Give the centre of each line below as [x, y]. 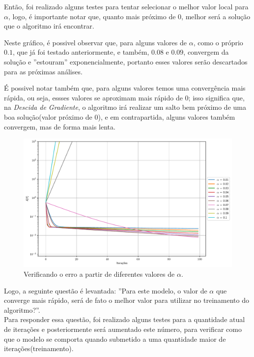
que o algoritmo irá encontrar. [49, 26]
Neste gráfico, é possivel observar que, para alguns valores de [96, 42]
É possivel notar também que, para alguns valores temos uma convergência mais [125, 88]
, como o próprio [218, 42]
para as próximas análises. [43, 71]
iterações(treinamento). [39, 348]
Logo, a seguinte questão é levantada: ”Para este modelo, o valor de [106, 290]
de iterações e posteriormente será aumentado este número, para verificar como [123, 329]
